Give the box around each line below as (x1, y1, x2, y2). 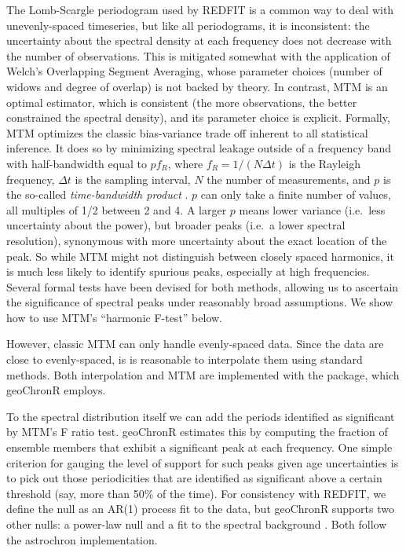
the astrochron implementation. (6, 531, 158, 548)
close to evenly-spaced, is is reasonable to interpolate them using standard (6, 351, 363, 368)
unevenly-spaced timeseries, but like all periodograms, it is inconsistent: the (6, 16, 370, 33)
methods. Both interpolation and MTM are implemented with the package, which (6, 366, 400, 383)
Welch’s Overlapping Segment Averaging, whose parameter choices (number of (6, 63, 382, 79)
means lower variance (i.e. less (239, 201, 386, 218)
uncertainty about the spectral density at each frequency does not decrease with (6, 32, 392, 49)
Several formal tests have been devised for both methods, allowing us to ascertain (6, 278, 399, 295)
